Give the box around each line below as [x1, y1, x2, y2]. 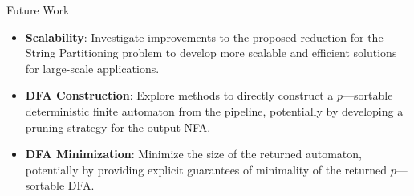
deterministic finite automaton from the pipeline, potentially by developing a [25, 102, 404, 119]
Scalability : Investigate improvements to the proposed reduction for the [25, 28, 384, 45]
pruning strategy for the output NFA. [25, 118, 211, 135]
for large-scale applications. [25, 59, 160, 76]
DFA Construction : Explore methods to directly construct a [25, 87, 334, 104]
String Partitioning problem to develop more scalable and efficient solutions [25, 44, 397, 61]
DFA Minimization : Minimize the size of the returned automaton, [25, 145, 362, 162]
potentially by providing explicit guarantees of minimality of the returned [25, 161, 388, 178]
